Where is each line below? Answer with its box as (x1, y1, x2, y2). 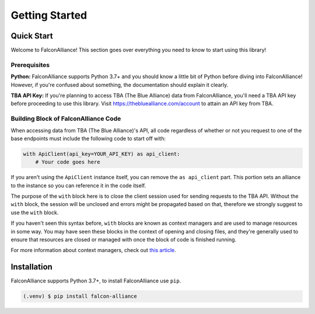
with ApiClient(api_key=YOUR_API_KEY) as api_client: (23, 151, 180, 157)
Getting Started (10, 9, 87, 22)
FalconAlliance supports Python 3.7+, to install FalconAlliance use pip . (10, 277, 181, 284)
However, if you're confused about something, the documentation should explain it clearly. (10, 81, 229, 88)
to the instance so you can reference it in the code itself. (10, 182, 146, 189)
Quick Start (10, 31, 53, 41)
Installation (10, 262, 52, 272)
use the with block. (10, 209, 59, 216)
